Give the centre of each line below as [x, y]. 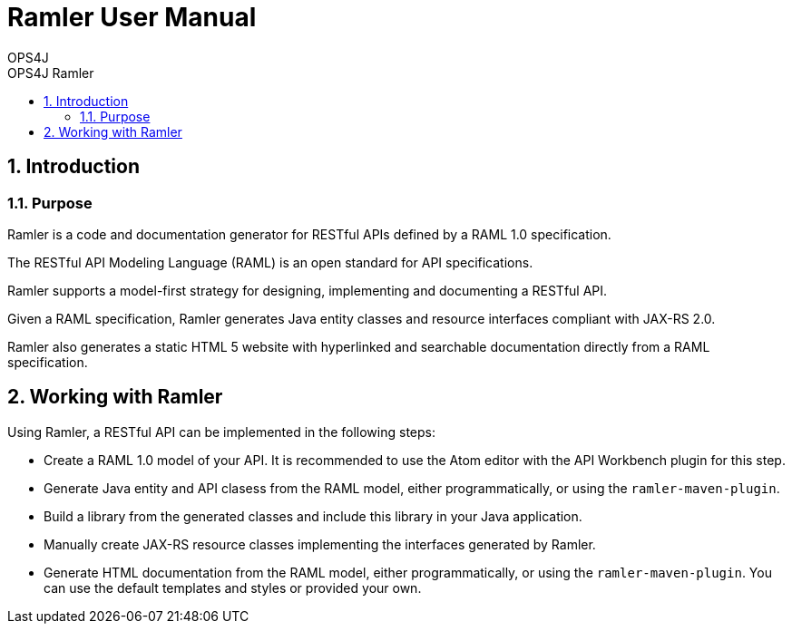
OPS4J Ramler [51, 73]
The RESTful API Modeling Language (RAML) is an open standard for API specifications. [270, 262]
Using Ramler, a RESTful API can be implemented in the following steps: [221, 432]
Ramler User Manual [132, 17]
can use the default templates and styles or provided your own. [233, 587]
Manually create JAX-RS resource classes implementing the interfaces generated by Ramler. [320, 544]
